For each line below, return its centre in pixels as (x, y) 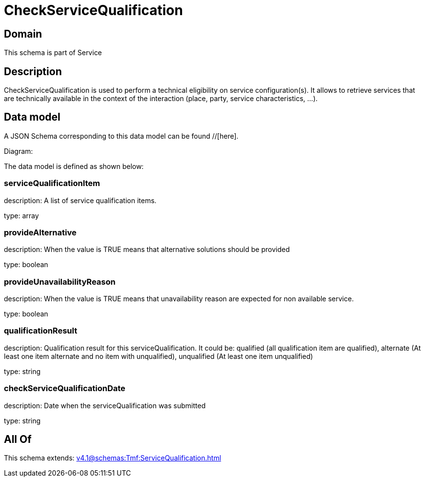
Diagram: (19, 151)
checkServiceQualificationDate (65, 388)
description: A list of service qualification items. (80, 200)
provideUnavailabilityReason (60, 282)
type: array (21, 215)
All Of (18, 439)
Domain (23, 34)
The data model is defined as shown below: (74, 166)
